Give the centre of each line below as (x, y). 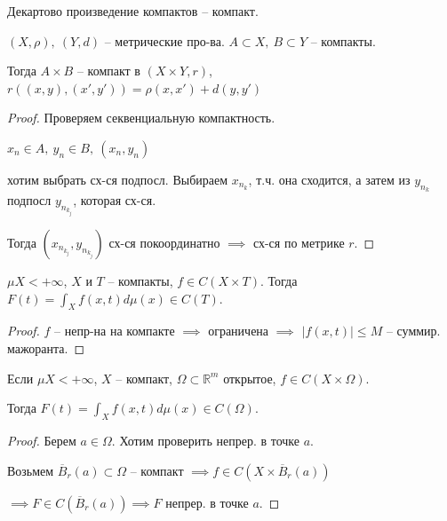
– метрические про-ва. (164, 40)
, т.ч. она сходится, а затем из (329, 179)
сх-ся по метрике (299, 242)
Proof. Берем (42, 440)
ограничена (239, 331)
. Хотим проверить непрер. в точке (205, 440)
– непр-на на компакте (115, 331)
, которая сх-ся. (115, 200)
